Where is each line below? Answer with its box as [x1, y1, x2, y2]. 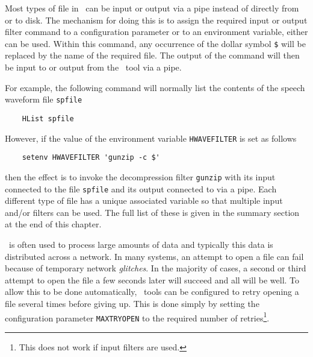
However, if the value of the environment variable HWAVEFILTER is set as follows [5, 131, 297, 144]
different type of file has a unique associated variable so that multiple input [5, 194, 283, 207]
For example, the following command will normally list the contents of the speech [5, 81, 305, 93]
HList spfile [22, 114, 74, 123]
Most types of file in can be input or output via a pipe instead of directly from [5, 2, 299, 14]
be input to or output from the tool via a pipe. [5, 61, 182, 74]
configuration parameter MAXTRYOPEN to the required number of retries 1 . [5, 309, 270, 324]
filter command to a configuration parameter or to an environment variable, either [5, 25, 308, 38]
